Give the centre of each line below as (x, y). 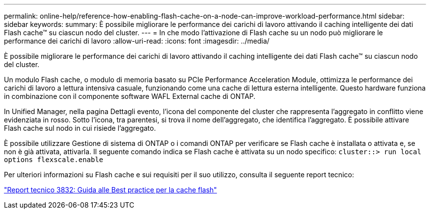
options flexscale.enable (54, 160)
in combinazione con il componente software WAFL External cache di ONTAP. (130, 96)
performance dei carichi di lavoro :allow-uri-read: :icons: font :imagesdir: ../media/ (137, 41)
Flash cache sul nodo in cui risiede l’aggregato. (80, 128)
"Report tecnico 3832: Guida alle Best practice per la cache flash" (110, 190)
